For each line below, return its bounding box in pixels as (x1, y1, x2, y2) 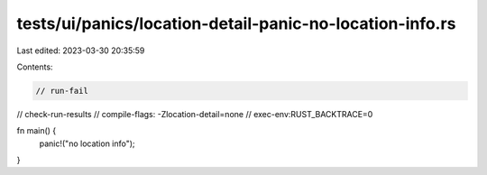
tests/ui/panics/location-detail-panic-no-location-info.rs (16, 14, 456, 33)
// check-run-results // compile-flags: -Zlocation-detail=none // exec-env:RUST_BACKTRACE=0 (16, 108, 373, 119)
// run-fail (35, 86, 89, 96)
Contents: (16, 61, 53, 72)
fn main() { (16, 125, 57, 136)
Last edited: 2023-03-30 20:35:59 (16, 45, 145, 56)
